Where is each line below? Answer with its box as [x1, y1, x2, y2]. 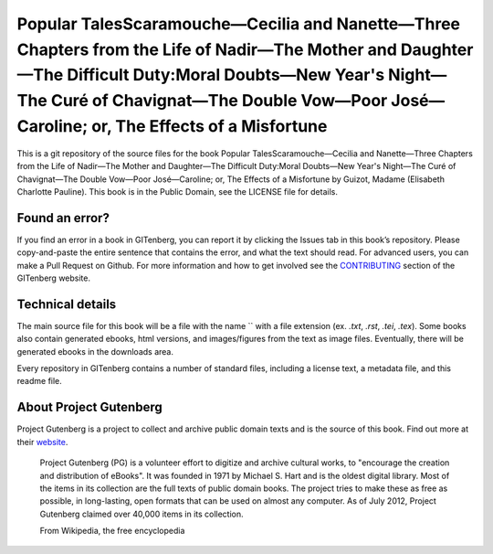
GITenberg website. [16, 272, 91, 283]
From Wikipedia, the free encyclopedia [39, 526, 185, 537]
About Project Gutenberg [16, 400, 163, 415]
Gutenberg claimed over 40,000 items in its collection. [39, 508, 244, 519]
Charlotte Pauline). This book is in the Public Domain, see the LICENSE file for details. [16, 186, 338, 197]
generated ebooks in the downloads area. [16, 346, 173, 357]
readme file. [16, 376, 63, 387]
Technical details [16, 296, 117, 312]
